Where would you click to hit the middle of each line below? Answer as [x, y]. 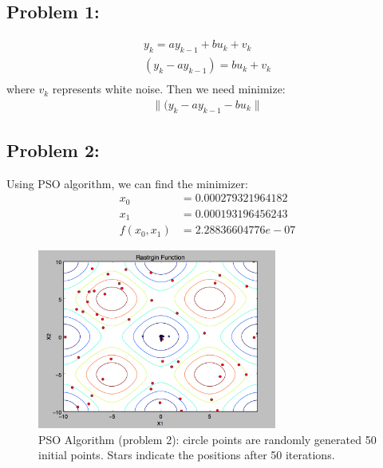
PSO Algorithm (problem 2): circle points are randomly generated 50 [207, 439]
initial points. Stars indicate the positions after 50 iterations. [187, 455]
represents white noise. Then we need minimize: [169, 89]
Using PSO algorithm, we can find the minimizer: [127, 183]
